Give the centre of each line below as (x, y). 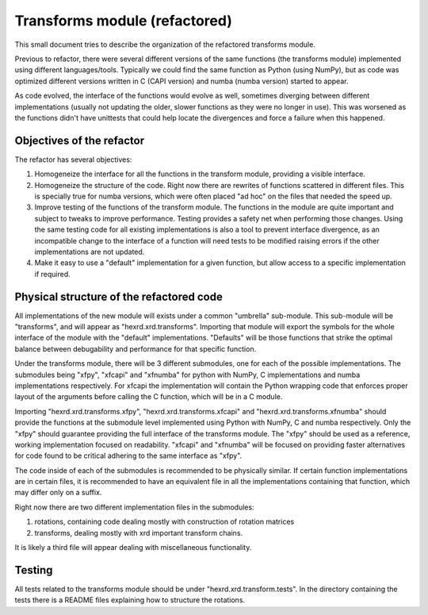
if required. (52, 274)
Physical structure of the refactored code (119, 296)
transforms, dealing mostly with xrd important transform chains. (139, 532)
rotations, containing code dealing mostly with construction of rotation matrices (164, 522)
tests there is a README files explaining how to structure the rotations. (130, 600)
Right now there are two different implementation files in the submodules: (134, 507)
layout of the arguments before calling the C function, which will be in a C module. (149, 397)
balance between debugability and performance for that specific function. (136, 348)
